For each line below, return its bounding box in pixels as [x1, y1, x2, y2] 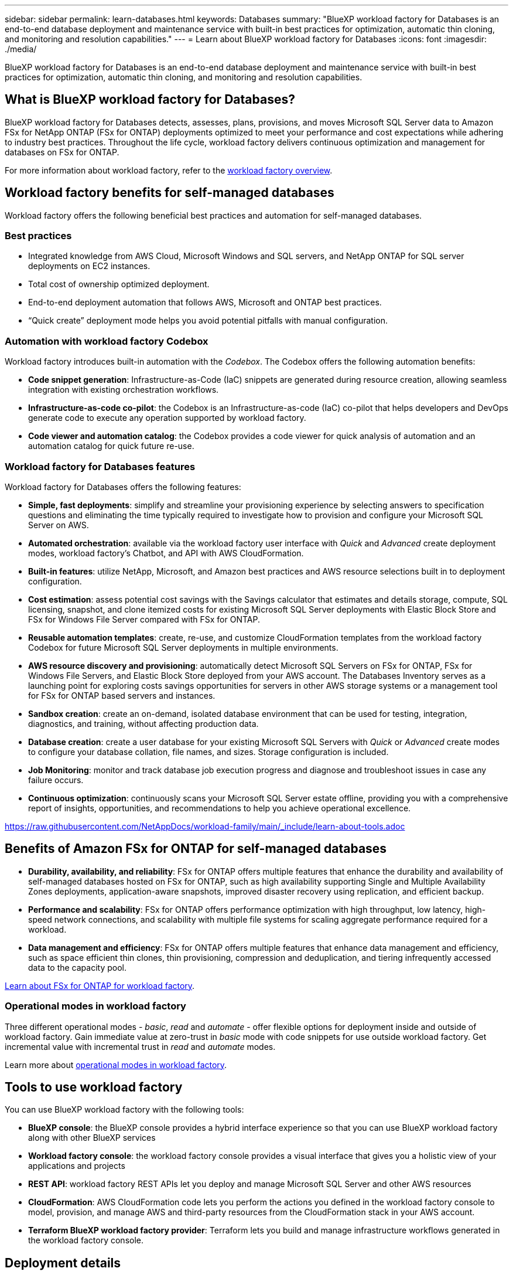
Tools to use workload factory [5, 1079, 183, 1094]
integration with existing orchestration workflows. [28, 385, 219, 395]
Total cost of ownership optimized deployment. [28, 279, 210, 290]
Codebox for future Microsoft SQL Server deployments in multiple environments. [28, 642, 338, 652]
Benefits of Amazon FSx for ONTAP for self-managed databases [5, 841, 387, 856]
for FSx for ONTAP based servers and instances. [28, 690, 216, 701]
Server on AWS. [28, 519, 89, 530]
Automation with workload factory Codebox [5, 335, 208, 347]
